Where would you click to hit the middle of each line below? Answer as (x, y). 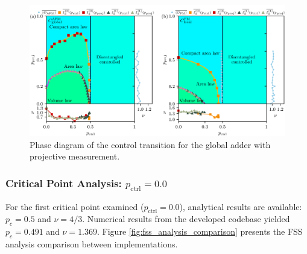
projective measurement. (75, 156)
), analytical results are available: (241, 206)
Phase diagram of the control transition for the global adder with (150, 144)
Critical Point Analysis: (64, 183)
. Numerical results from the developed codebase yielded (186, 219)
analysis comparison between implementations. (92, 243)
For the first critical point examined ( (75, 206)
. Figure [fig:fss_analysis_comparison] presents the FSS (200, 231)
